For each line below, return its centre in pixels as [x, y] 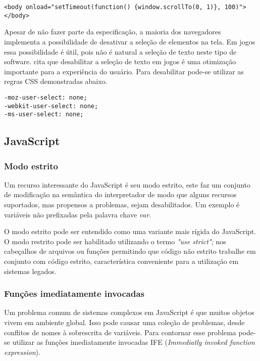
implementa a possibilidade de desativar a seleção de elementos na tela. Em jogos [130, 41]
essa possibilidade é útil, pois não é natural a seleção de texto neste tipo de [120, 51]
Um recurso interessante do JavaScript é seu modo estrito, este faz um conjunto [127, 184]
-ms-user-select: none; [44, 115]
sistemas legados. [30, 271]
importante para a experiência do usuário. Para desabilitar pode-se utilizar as [124, 71]
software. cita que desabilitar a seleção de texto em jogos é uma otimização [120, 61]
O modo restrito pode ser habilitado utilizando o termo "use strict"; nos [115, 241]
